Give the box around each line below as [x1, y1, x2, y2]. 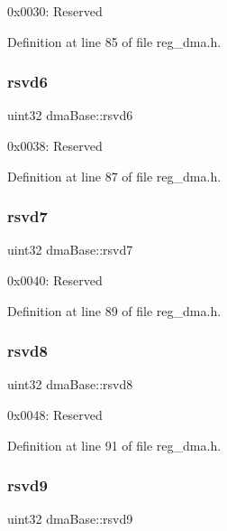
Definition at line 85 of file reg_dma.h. [7, 32, 222, 51]
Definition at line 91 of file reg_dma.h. [7, 435, 222, 454]
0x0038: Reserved [7, 136, 103, 154]
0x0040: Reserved [7, 271, 103, 289]
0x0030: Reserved [7, 2, 103, 20]
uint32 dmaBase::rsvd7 [7, 240, 133, 259]
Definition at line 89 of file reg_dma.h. [7, 301, 222, 320]
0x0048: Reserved [7, 405, 103, 424]
